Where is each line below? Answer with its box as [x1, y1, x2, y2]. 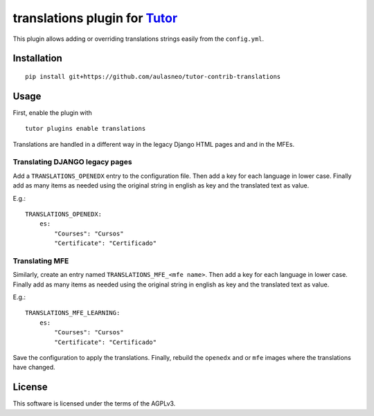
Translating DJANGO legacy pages [12, 157, 132, 167]
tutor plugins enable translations [25, 125, 146, 133]
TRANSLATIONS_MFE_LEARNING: [25, 309, 121, 317]
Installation [12, 53, 62, 64]
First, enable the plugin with [12, 108, 93, 117]
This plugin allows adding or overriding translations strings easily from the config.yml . [12, 35, 265, 43]
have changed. [12, 363, 55, 372]
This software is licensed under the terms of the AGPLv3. [12, 399, 176, 408]
